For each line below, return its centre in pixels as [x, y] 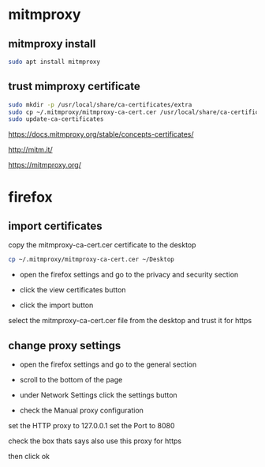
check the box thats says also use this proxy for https [95, 441]
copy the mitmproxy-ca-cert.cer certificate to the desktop [102, 245]
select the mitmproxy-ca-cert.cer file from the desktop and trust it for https [130, 321]
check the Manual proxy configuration [82, 410]
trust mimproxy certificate [74, 87]
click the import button [56, 305]
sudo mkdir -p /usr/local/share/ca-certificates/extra [100, 104]
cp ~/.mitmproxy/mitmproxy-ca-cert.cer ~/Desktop [91, 260]
